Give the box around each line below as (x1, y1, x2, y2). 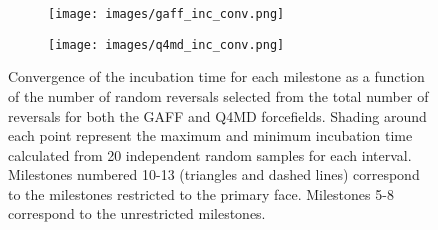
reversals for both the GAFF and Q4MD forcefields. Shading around (8, 105, 427, 126)
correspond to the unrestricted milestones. (8, 203, 266, 224)
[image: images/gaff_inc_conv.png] (48, 7, 285, 21)
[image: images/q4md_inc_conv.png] (48, 37, 285, 52)
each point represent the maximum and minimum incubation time (8, 125, 413, 146)
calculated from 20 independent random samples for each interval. (8, 144, 412, 165)
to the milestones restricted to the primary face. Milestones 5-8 (8, 183, 394, 204)
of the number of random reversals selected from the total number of (8, 85, 429, 106)
